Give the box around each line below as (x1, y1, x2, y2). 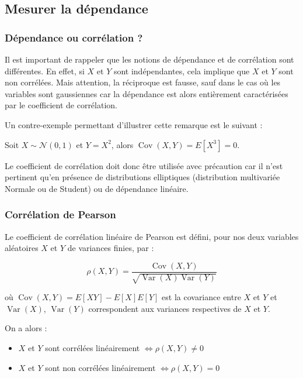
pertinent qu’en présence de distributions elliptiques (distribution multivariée (5, 171, 280, 183)
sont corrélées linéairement (45, 341, 140, 353)
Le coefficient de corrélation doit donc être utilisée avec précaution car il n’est (5, 159, 283, 171)
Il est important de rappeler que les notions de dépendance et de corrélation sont (5, 53, 294, 65)
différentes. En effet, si (5, 64, 85, 77)
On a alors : (5, 322, 47, 334)
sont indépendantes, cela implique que (113, 64, 250, 77)
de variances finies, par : (67, 242, 154, 254)
